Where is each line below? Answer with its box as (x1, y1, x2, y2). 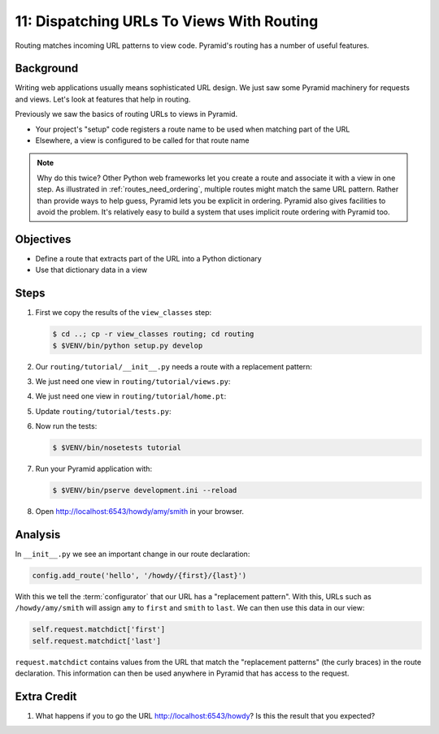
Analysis (15, 528, 61, 542)
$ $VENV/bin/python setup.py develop (52, 341, 203, 350)
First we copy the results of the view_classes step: (35, 308, 212, 317)
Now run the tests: (35, 421, 98, 431)
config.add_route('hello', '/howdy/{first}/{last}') (32, 571, 247, 580)
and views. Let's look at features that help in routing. (15, 94, 191, 104)
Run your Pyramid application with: (35, 464, 153, 474)
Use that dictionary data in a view (35, 265, 148, 275)
